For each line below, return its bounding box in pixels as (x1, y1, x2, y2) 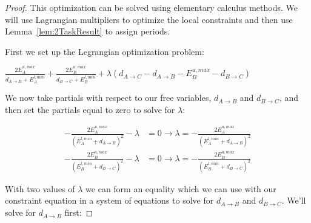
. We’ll (281, 194, 306, 207)
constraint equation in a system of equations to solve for (5, 194, 214, 207)
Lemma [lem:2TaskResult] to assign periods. (5, 25, 170, 37)
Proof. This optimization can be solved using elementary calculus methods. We (5, 1, 298, 13)
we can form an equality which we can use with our (85, 182, 276, 195)
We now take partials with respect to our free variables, (5, 91, 212, 104)
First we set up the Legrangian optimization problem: (5, 45, 204, 57)
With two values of (5, 182, 75, 195)
